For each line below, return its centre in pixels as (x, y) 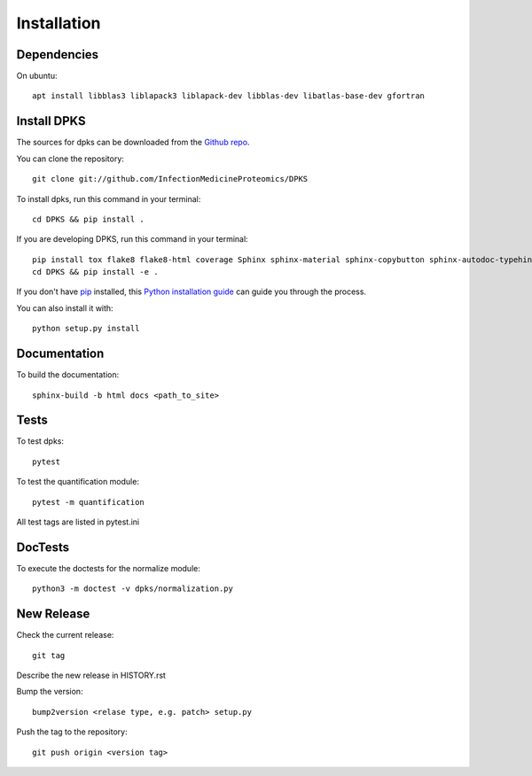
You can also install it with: (65, 308)
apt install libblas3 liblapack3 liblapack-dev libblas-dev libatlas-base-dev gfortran (229, 96)
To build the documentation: (68, 375)
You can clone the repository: (70, 159)
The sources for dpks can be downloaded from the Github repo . (133, 143)
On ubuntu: (37, 76)
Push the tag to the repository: (72, 732)
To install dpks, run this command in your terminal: (109, 198)
